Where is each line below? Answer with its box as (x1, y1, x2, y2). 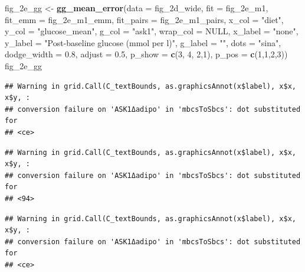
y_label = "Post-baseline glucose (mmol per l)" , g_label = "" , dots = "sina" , (5, 36, 281, 48)
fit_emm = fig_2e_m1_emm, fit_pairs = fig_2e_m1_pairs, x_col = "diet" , (5, 13, 284, 25)
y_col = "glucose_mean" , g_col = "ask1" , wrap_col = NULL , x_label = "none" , (5, 25, 299, 37)
